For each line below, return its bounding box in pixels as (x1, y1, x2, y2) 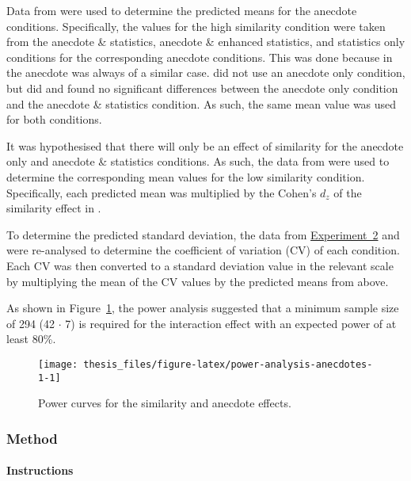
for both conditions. (6, 111, 102, 128)
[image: (38, 358, 78, 370)
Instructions (6, 462, 74, 479)
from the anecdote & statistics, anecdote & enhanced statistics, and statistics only (6, 33, 405, 50)
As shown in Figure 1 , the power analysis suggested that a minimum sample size (6, 300, 399, 316)
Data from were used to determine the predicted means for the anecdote (6, 2, 357, 18)
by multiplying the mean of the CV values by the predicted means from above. (6, 273, 389, 289)
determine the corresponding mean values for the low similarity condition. (6, 168, 365, 185)
